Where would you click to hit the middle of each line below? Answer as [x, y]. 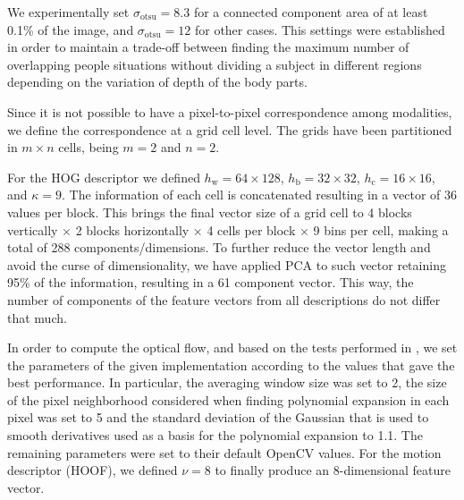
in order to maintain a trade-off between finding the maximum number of [208, 47]
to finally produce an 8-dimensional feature [333, 470]
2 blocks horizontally [132, 229]
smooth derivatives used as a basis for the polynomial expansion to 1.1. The [215, 435]
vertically [33, 229]
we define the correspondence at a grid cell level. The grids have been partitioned [230, 129]
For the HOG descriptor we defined [104, 177]
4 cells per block [251, 229]
